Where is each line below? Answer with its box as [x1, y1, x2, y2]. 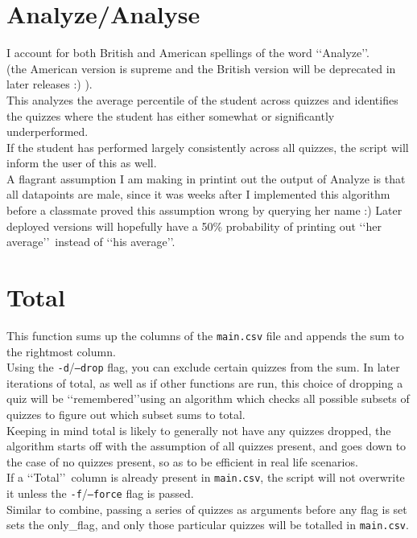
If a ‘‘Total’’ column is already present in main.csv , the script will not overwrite [6, 469, 405, 486]
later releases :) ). [6, 76, 93, 92]
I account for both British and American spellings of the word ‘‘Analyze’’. [6, 44, 370, 61]
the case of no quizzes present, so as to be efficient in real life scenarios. [6, 453, 358, 470]
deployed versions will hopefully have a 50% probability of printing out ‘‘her [6, 217, 382, 234]
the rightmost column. [6, 343, 116, 359]
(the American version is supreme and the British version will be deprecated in [6, 60, 396, 76]
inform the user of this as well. [6, 154, 157, 171]
